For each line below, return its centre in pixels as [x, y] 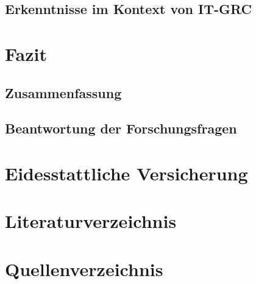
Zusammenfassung [63, 92]
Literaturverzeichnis [91, 221]
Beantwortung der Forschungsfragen [121, 128]
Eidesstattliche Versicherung [126, 173]
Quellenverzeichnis [84, 268]
